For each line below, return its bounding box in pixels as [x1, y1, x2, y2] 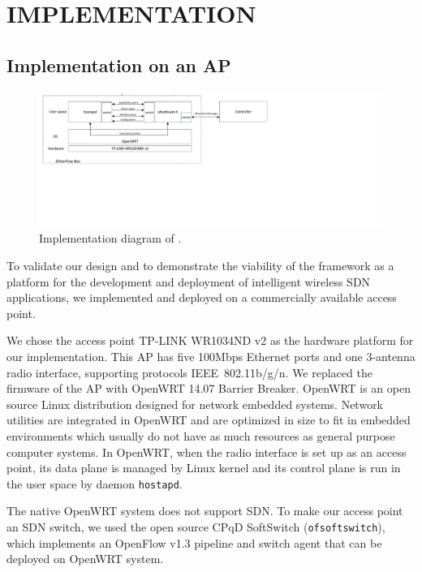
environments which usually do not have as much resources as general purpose [6, 427, 395, 444]
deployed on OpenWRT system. [6, 550, 164, 567]
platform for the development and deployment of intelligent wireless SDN [6, 273, 371, 290]
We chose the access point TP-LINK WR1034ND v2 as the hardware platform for [6, 332, 414, 349]
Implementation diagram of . [39, 230, 182, 247]
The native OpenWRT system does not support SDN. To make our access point [6, 502, 403, 519]
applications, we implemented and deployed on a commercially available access [6, 289, 397, 306]
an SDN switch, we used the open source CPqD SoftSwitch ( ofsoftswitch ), [6, 518, 385, 535]
